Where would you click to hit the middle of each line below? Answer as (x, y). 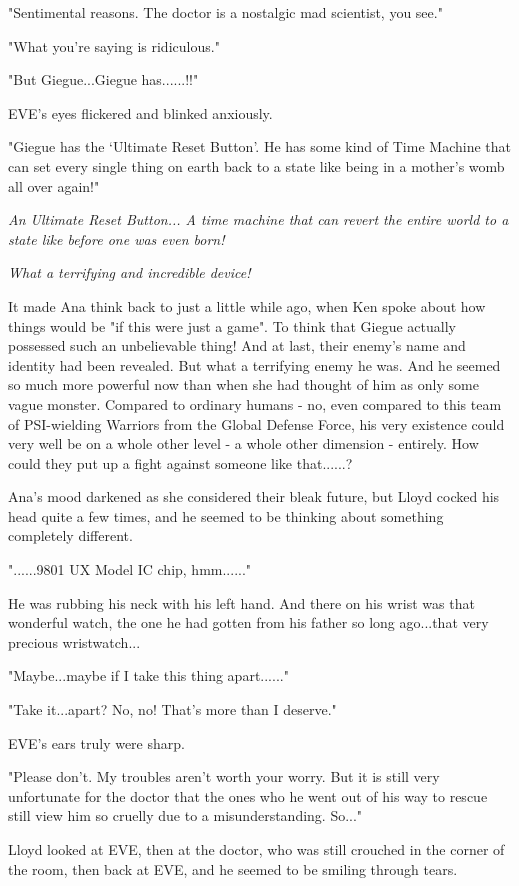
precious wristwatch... (74, 641)
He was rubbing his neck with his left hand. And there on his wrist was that (241, 602)
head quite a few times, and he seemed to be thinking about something (226, 515)
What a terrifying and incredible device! (129, 272)
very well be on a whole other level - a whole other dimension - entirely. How (243, 443)
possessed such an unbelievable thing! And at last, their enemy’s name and (237, 345)
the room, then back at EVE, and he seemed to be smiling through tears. (233, 868)
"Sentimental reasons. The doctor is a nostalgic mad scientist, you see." (225, 12)
